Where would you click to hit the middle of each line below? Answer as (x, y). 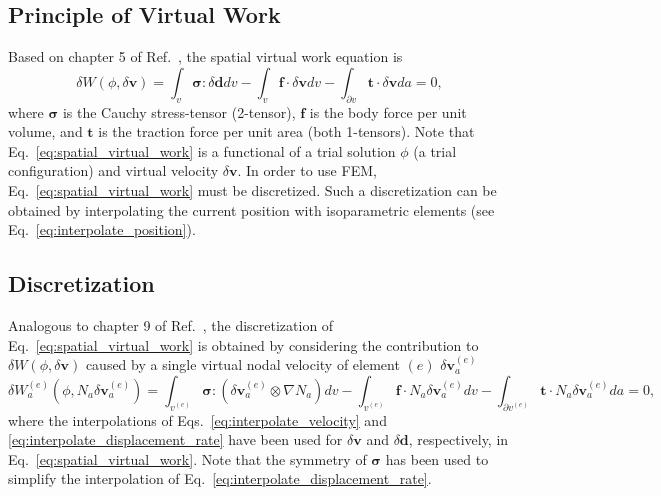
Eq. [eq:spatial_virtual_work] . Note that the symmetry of (187, 458)
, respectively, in (458, 439)
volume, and (45, 131)
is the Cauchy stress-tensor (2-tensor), (179, 111)
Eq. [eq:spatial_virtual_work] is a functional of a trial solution (202, 150)
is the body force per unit (388, 111)
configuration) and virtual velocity (113, 170)
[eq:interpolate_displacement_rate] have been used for (175, 439)
